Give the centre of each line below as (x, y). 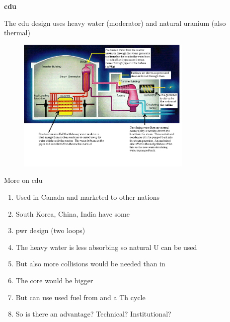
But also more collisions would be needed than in (90, 264)
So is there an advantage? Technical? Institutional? (93, 314)
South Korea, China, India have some (73, 213)
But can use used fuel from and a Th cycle (80, 297)
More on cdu (23, 180)
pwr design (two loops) (50, 230)
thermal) (17, 33)
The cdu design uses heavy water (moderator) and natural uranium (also (115, 23)
